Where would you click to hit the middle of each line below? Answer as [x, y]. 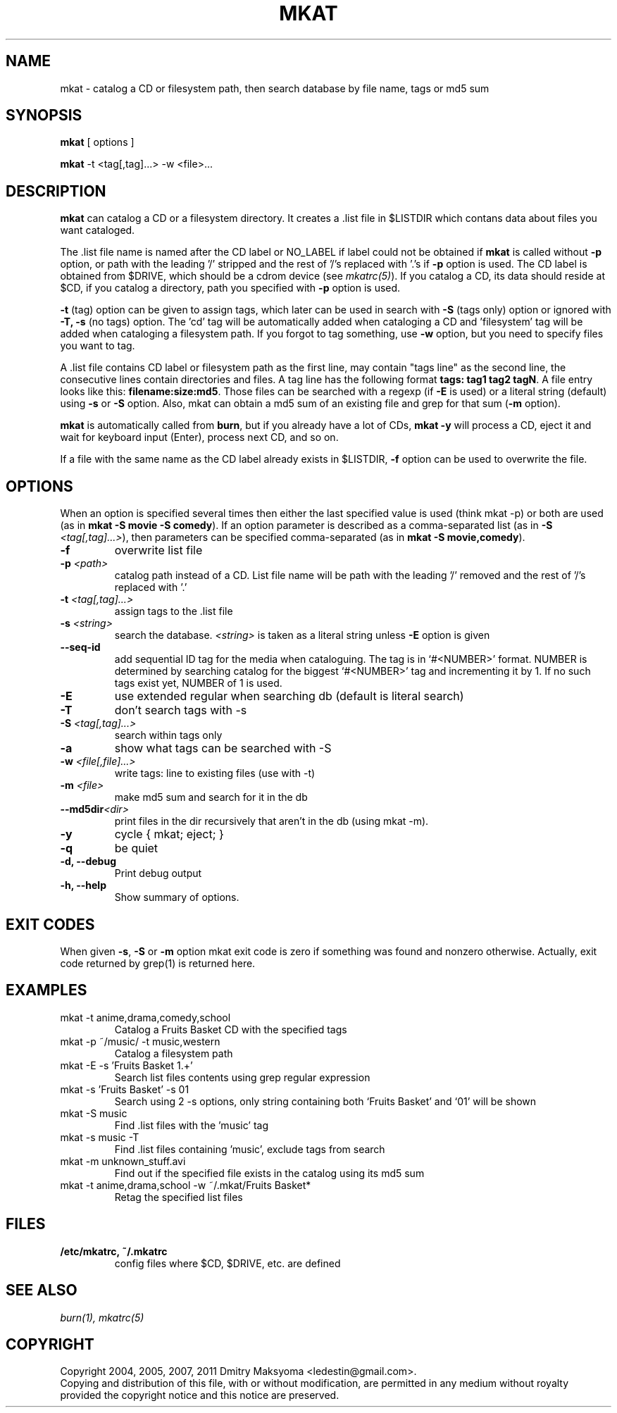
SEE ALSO [42, 1290]
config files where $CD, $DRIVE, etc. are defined [228, 1263]
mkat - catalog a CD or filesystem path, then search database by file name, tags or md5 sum [275, 88]
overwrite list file [158, 550]
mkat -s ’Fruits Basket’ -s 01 [125, 1089]
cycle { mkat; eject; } [169, 834]
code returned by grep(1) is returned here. [158, 963]
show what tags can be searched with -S [223, 748]
